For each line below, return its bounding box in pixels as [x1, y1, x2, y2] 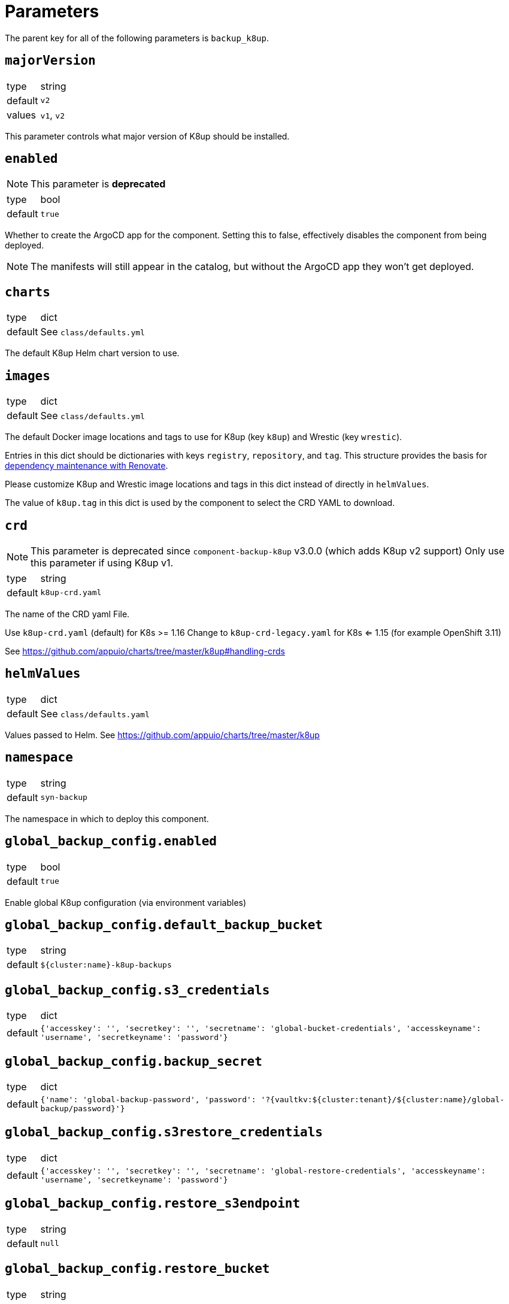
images [5, 368, 50, 383]
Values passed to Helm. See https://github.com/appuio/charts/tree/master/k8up [5, 729, 320, 740]
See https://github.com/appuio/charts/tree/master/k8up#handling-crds [5, 645, 285, 656]
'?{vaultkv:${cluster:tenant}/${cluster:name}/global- [260, 1095, 505, 1105]
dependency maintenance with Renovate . [5, 460, 168, 471]
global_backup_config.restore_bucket [5, 1261, 270, 1276]
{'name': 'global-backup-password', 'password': [40, 1095, 256, 1105]
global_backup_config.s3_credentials [5, 982, 270, 997]
